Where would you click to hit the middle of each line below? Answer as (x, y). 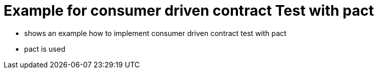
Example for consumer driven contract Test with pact (189, 11)
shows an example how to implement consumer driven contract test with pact (155, 33)
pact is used (45, 49)
